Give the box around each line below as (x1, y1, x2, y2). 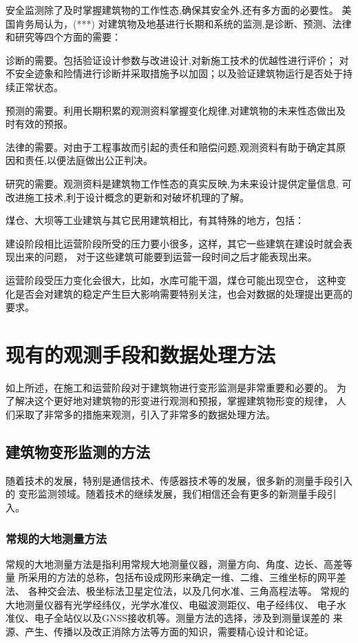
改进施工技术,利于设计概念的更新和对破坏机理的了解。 (6, 190, 249, 204)
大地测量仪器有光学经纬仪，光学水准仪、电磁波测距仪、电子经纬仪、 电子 (6, 597, 337, 611)
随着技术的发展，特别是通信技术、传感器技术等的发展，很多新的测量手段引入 (6, 473, 352, 487)
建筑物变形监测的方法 (6, 440, 150, 462)
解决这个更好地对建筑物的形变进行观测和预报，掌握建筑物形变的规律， (14, 394, 333, 408)
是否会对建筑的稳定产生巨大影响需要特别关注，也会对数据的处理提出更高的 (14, 286, 352, 300)
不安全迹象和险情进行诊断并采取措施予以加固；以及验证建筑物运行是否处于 (6, 66, 343, 81)
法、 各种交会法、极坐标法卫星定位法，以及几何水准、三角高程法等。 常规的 (6, 583, 350, 598)
